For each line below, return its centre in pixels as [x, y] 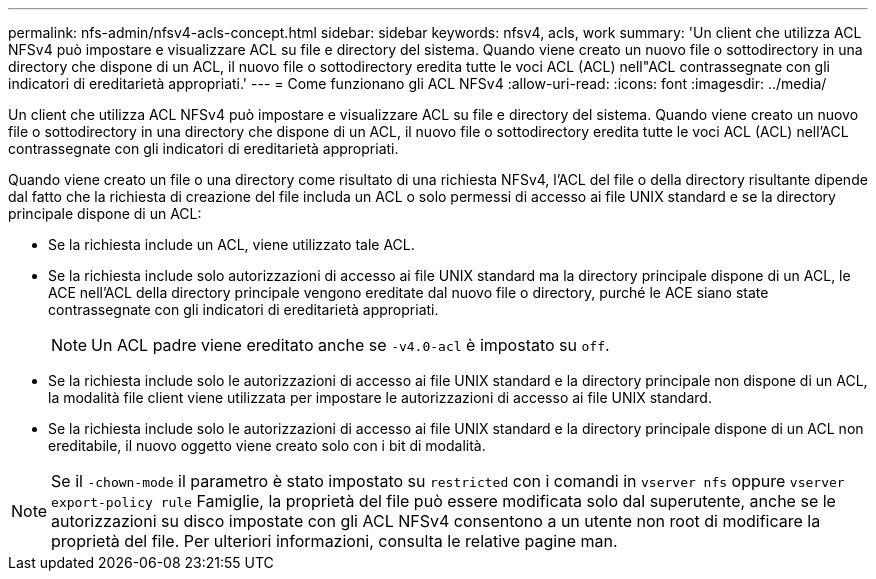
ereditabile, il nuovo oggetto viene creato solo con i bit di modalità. [267, 445]
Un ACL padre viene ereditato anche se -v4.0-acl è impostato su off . [350, 345]
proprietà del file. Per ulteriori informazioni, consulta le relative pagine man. [334, 541]
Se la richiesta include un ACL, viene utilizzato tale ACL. [231, 244]
